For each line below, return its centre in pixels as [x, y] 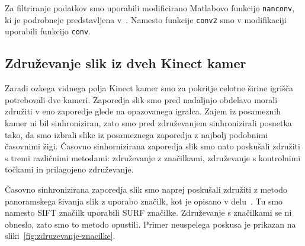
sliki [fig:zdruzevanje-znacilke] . [60, 236]
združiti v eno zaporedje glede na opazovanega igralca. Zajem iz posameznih [143, 111]
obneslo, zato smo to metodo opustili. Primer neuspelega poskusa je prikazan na [150, 224]
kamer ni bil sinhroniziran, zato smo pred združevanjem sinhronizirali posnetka [148, 122]
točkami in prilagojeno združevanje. [69, 169]
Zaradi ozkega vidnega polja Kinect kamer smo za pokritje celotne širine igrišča [149, 88]
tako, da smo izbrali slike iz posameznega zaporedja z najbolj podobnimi [137, 134]
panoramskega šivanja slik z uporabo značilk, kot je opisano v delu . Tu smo [144, 201]
